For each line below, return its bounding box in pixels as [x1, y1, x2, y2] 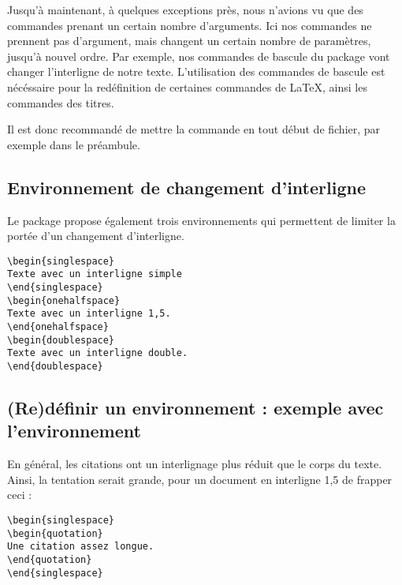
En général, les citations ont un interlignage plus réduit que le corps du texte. [7, 456, 382, 472]
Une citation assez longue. [7, 541, 154, 553]
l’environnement [7, 418, 141, 443]
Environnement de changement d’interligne [7, 174, 366, 199]
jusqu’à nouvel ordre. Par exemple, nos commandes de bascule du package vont [7, 47, 390, 64]
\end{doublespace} [7, 360, 103, 372]
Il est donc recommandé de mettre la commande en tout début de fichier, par [7, 121, 381, 137]
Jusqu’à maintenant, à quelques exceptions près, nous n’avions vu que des [7, 2, 363, 17]
